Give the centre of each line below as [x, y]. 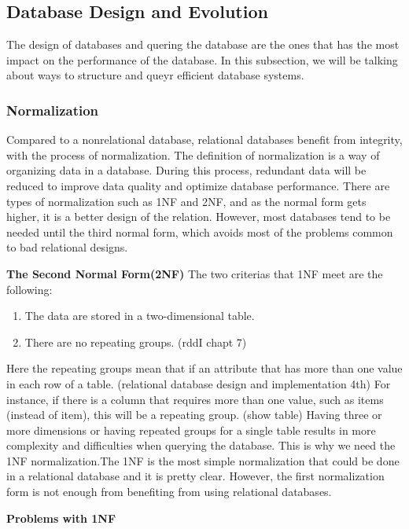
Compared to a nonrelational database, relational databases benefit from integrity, [204, 140]
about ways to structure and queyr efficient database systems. [155, 75]
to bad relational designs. [67, 247]
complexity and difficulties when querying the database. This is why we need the [201, 445]
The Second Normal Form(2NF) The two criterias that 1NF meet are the [195, 273]
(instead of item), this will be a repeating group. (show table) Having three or [194, 415]
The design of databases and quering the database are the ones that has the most [203, 44]
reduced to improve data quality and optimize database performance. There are [198, 185]
